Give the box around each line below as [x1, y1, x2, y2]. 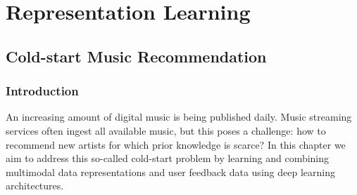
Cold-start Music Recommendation [6, 45, 267, 67]
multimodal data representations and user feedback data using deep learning [6, 164, 335, 179]
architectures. [6, 178, 64, 193]
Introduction [6, 82, 79, 100]
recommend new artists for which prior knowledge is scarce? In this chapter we [6, 137, 346, 152]
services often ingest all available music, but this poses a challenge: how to [6, 123, 326, 137]
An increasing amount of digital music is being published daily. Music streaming [6, 109, 352, 124]
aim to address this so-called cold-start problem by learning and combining [6, 151, 330, 166]
